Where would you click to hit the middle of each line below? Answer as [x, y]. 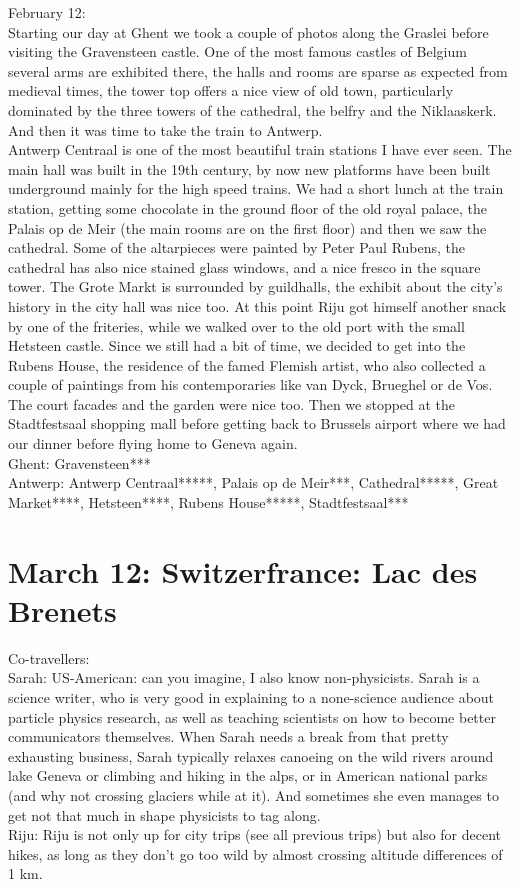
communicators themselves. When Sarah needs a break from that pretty [228, 736]
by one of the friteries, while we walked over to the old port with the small [236, 325]
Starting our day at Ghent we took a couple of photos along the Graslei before [248, 31]
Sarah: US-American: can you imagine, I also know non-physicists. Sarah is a [244, 677]
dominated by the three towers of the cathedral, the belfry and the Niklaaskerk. [252, 109]
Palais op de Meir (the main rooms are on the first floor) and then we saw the [247, 227]
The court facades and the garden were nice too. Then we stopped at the [232, 403]
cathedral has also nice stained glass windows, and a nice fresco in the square [244, 266]
